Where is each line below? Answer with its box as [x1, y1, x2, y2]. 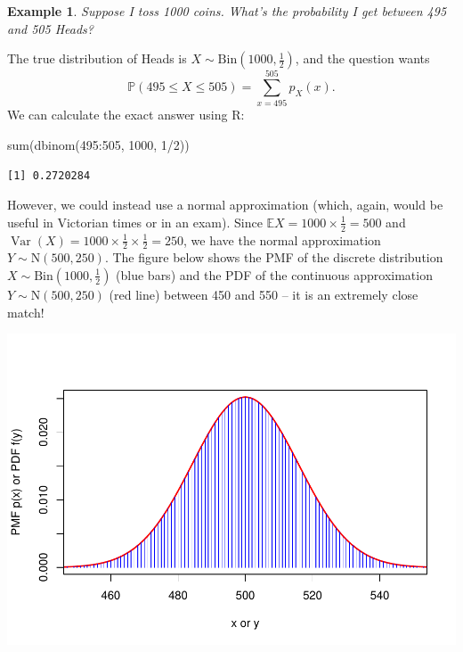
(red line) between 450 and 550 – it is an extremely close [109, 285, 418, 303]
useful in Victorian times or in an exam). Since [7, 212, 263, 231]
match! [7, 302, 45, 321]
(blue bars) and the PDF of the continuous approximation [116, 265, 433, 284]
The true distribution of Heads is [7, 49, 187, 68]
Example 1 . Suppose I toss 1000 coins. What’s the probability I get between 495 [7, 2, 447, 20]
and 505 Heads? [7, 19, 93, 37]
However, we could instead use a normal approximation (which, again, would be [7, 195, 443, 214]
